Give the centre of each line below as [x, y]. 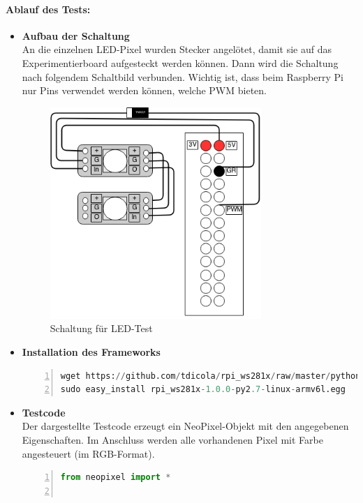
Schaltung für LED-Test [101, 328]
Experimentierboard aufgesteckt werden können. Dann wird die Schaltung [180, 62]
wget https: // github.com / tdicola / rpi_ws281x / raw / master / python [210, 376]
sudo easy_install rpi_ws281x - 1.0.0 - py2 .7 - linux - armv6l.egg [203, 390]
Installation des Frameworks [91, 352]
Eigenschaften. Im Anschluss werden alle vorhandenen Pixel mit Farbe [172, 440]
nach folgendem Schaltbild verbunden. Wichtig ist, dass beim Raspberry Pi [183, 76]
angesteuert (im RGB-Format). [88, 453]
